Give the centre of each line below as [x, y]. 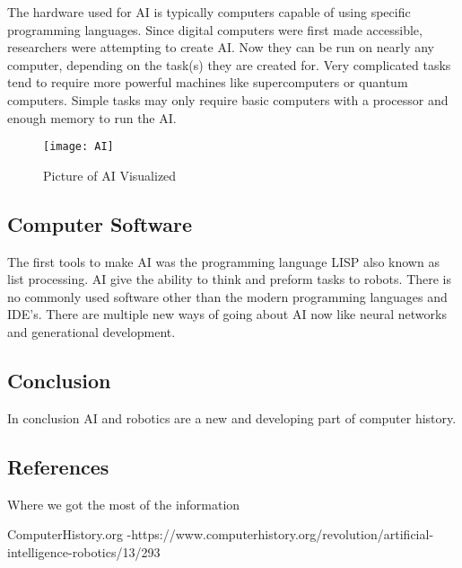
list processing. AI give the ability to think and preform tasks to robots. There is [230, 279]
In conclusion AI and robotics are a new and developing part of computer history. [232, 417]
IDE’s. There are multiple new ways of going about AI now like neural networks [227, 314]
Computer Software [100, 223]
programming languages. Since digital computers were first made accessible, [215, 29]
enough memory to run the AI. [92, 117]
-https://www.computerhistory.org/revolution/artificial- [280, 534]
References [58, 466]
